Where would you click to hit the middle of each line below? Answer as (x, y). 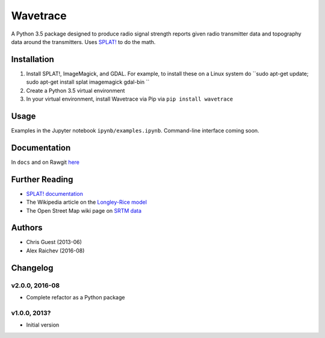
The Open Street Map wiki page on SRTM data (84, 210)
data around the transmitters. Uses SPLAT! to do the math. (83, 42)
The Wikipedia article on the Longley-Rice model (87, 202)
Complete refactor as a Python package (76, 297)
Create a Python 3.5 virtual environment (76, 90)
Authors (27, 228)
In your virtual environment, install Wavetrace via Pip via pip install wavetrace (130, 99)
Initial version (43, 325)
